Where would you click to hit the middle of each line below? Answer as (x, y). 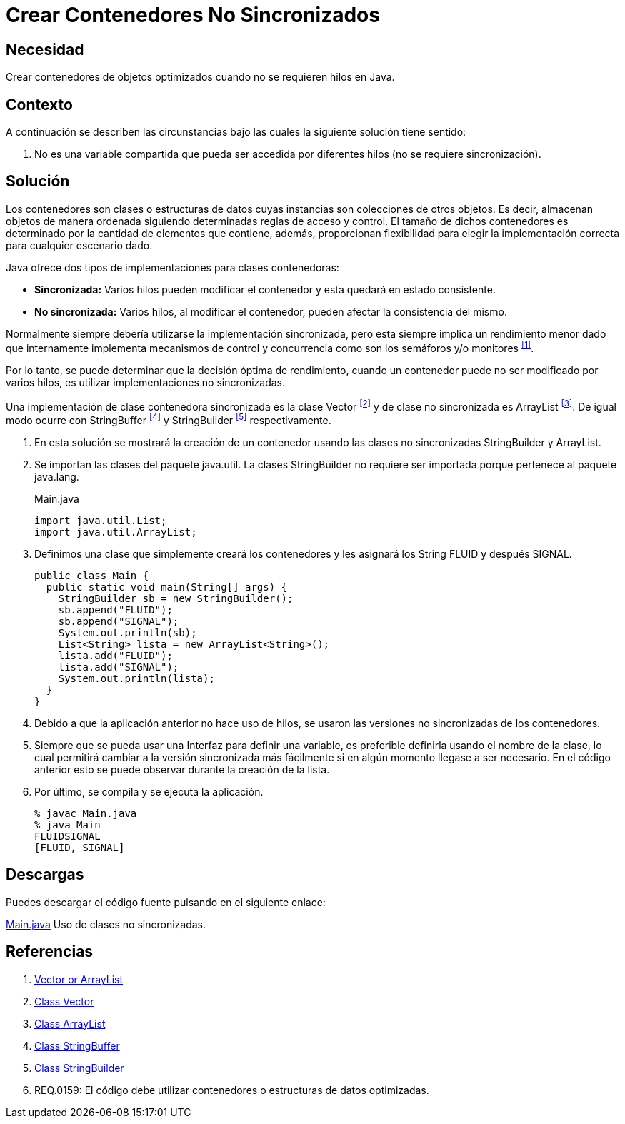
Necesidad (45, 49)
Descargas (45, 875)
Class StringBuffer (77, 1045)
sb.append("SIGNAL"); (119, 621)
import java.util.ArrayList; (116, 532)
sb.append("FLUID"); (115, 609)
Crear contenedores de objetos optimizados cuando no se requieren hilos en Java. (200, 77)
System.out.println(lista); (136, 678)
